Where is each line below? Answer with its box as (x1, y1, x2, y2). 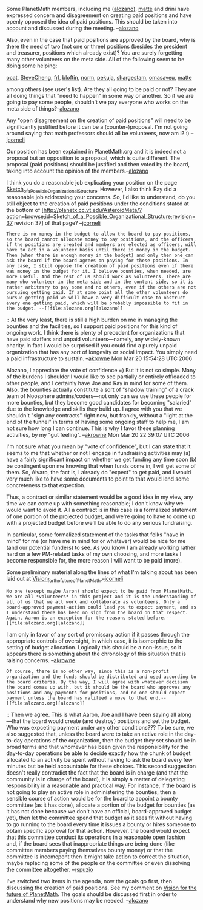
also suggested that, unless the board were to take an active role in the (6, 730, 184, 737)
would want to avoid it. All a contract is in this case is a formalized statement (6, 506, 197, 513)
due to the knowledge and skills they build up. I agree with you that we (6, 405, 182, 412)
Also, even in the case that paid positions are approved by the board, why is (6, 36, 196, 43)
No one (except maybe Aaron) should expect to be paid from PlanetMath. (6, 588, 194, 594)
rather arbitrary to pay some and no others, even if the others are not (6, 284, 197, 290)
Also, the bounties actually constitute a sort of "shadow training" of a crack (6, 386, 194, 393)
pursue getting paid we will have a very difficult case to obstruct (6, 295, 186, 301)
